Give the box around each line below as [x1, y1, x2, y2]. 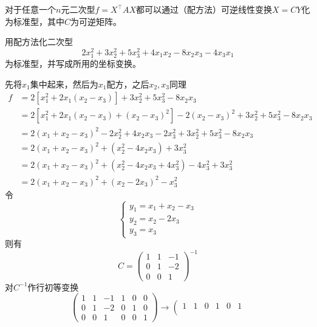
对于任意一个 [5, 3, 56, 15]
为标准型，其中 [5, 15, 64, 27]
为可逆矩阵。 [70, 15, 122, 27]
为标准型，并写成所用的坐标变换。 [5, 57, 141, 70]
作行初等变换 [27, 280, 79, 293]
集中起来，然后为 [30, 77, 98, 90]
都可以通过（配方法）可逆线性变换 [136, 3, 273, 15]
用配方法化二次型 [5, 35, 73, 48]
